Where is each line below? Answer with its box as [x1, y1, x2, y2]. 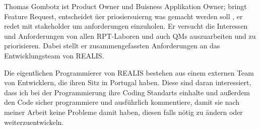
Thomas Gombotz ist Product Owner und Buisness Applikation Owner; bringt [4, 1, 247, 11]
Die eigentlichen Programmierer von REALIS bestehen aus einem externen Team [4, 67, 254, 78]
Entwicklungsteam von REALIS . [4, 50, 104, 60]
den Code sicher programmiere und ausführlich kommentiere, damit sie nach [4, 97, 240, 107]
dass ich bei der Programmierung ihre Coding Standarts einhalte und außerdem [4, 87, 250, 97]
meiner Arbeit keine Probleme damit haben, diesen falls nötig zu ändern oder [4, 106, 243, 117]
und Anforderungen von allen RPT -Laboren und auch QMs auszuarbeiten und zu [4, 30, 256, 41]
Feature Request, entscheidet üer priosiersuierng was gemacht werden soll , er [4, 11, 243, 21]
